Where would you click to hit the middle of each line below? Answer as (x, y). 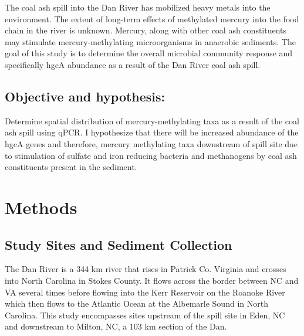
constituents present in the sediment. (71, 167)
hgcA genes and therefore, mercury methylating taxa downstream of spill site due (151, 143)
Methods (41, 207)
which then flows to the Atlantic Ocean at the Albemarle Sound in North (136, 303)
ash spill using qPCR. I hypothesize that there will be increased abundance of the (152, 132)
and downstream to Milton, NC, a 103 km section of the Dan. (116, 326)
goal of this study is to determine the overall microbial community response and (149, 53)
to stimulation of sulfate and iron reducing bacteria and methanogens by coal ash (151, 155)
